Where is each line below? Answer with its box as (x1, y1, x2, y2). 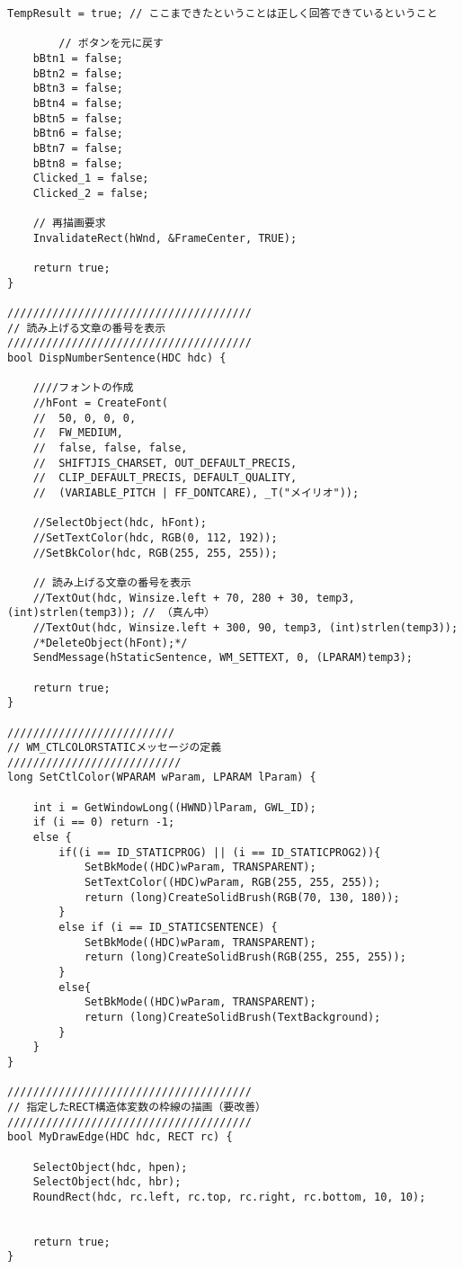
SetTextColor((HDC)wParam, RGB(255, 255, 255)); (84, 876, 381, 889)
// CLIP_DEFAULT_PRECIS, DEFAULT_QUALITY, (32, 471, 298, 485)
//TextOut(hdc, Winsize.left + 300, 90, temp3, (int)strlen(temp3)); (32, 621, 459, 634)
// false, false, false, (32, 442, 188, 455)
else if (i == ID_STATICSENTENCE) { (58, 921, 278, 934)
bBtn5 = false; (32, 112, 123, 125)
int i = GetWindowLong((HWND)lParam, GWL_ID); (32, 800, 316, 814)
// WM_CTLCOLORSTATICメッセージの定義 (7, 741, 222, 755)
